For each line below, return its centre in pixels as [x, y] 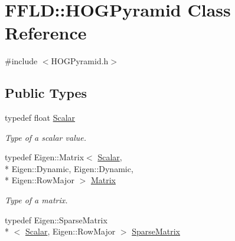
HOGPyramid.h [80, 61]
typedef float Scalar [40, 118]
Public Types [46, 93]
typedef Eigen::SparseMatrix [56, 219]
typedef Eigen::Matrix [45, 157]
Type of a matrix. [36, 200]
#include [21, 61]
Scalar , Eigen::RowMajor [71, 231]
